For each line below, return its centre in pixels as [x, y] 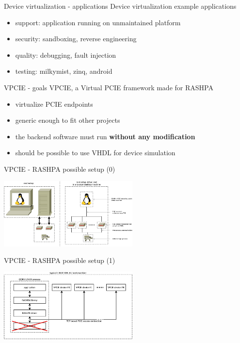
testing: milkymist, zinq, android [64, 71]
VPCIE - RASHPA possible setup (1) [60, 260]
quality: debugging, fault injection [66, 55]
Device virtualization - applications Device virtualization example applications [120, 6]
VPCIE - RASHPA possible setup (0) [60, 169]
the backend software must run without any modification [105, 136]
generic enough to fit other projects [68, 120]
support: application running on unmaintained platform [98, 22]
